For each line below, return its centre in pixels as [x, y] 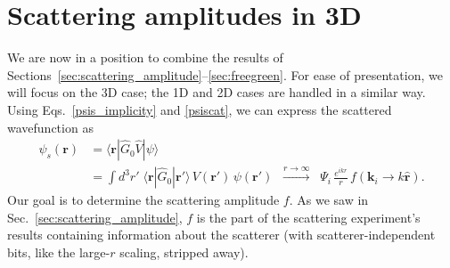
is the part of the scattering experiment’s [308, 217]
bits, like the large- [59, 252]
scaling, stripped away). [184, 252]
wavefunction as [50, 127]
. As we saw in [329, 200]
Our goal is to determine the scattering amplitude [143, 200]
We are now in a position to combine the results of [145, 57]
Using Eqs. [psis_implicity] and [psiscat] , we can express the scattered [200, 109]
